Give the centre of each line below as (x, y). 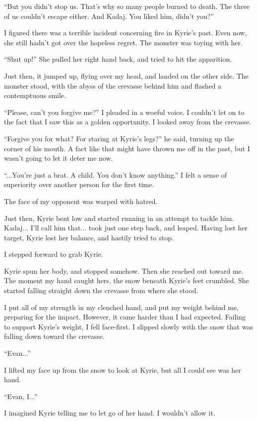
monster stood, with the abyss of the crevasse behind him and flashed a (113, 85)
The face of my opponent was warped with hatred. (81, 201)
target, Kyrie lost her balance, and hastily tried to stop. (89, 237)
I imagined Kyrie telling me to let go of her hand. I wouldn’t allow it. (110, 413)
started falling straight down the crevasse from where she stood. (101, 290)
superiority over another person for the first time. (79, 184)
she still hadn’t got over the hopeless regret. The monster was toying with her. (123, 42)
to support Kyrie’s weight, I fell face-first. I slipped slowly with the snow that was (128, 326)
